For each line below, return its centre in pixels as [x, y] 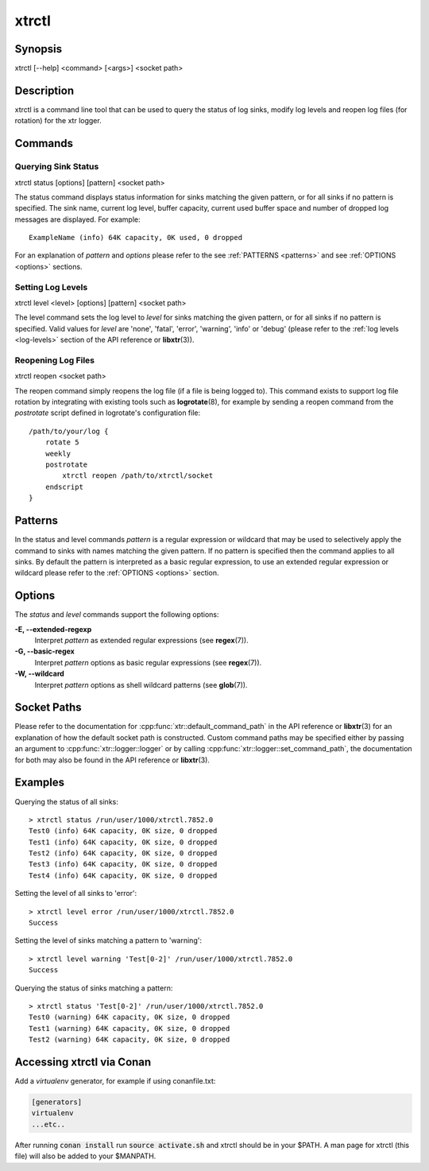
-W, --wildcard [40, 674]
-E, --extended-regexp [53, 629]
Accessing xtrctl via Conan [83, 1062]
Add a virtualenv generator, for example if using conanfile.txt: [115, 1081]
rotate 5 [62, 442]
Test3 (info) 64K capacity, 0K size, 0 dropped [123, 864]
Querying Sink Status [57, 167]
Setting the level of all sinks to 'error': [76, 894]
